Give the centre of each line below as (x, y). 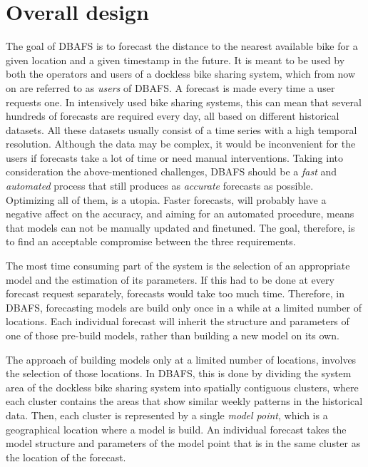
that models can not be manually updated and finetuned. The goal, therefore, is (180, 227)
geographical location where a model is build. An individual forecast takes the (176, 429)
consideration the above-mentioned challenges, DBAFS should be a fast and (172, 171)
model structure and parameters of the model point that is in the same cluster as (183, 443)
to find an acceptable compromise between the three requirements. (151, 241)
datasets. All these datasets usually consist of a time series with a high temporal (182, 129)
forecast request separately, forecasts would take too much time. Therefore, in (175, 293)
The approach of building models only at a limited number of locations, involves (181, 359)
